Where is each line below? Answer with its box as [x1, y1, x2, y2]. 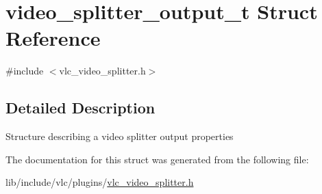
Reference [5, 24, 101, 52]
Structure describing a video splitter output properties [5, 129, 234, 143]
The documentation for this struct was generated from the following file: [5, 152, 309, 166]
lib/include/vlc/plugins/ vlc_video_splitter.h [5, 175, 194, 189]
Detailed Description [5, 97, 156, 118]
